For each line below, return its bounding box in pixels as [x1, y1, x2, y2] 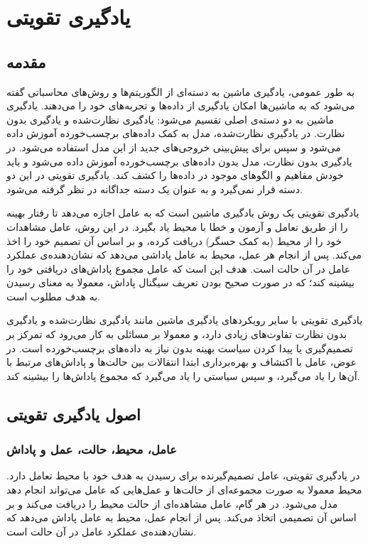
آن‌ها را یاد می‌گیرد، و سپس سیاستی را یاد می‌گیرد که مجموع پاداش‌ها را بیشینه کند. [6, 368, 360, 383]
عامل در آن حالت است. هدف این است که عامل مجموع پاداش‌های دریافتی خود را [6, 261, 351, 276]
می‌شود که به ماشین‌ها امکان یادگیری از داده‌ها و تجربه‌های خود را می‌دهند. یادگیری [6, 98, 355, 113]
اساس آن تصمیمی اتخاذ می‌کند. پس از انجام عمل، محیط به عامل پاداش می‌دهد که [6, 510, 357, 525]
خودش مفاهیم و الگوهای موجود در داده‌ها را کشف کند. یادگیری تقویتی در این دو [6, 168, 344, 183]
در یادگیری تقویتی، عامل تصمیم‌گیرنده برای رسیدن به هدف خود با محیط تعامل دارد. [6, 468, 360, 483]
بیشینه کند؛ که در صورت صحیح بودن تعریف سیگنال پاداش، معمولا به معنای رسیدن [6, 275, 355, 290]
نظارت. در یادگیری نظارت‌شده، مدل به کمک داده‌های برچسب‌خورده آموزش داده [6, 126, 345, 141]
